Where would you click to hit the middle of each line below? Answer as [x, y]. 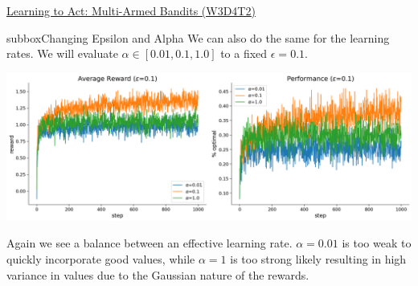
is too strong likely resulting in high [318, 259]
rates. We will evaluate [62, 53]
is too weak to [377, 243]
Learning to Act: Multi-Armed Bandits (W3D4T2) [131, 10]
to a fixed [244, 53]
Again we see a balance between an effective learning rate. [150, 243]
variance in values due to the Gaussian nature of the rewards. [158, 274]
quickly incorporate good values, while [101, 259]
